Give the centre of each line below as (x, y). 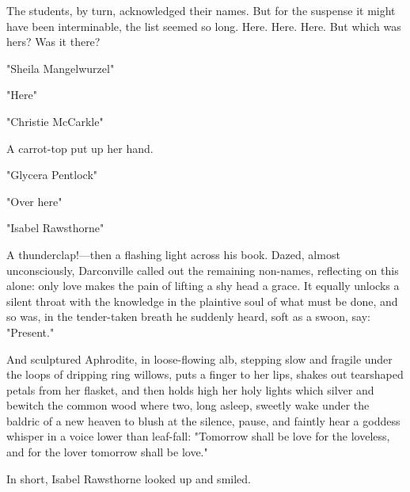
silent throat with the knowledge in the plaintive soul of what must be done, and (202, 301)
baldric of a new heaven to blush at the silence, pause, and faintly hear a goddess (203, 420)
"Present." (30, 332)
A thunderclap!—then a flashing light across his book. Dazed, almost (173, 254)
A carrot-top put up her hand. (80, 148)
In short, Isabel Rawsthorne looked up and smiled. (129, 478)
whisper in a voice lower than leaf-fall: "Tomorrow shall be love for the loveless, (198, 436)
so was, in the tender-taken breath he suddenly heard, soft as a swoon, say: (188, 317)
